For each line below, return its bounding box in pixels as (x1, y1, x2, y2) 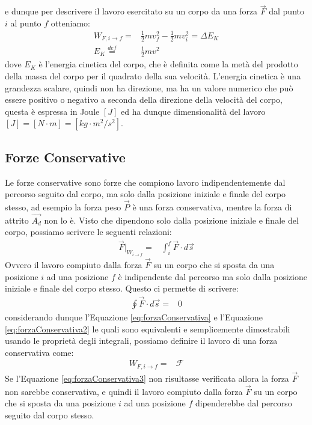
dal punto (269, 5, 304, 17)
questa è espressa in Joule (5, 105, 100, 117)
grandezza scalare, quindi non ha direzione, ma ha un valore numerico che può (5, 81, 293, 94)
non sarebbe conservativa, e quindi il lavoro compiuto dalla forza (5, 385, 243, 397)
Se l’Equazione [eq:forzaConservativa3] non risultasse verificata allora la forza (5, 372, 289, 385)
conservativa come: (5, 346, 74, 358)
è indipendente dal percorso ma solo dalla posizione (118, 270, 307, 283)
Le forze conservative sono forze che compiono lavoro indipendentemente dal (5, 176, 286, 188)
